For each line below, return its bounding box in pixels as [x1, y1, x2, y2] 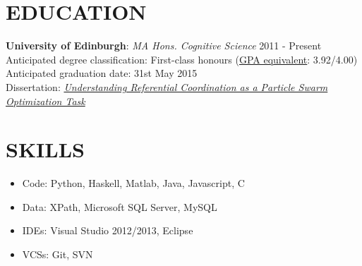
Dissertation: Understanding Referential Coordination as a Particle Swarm [6, 79, 328, 94]
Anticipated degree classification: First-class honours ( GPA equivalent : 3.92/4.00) [6, 52, 358, 66]
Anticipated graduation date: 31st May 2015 [6, 66, 198, 80]
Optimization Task [6, 93, 85, 108]
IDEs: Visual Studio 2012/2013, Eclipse [22, 223, 193, 238]
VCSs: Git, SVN [22, 247, 93, 261]
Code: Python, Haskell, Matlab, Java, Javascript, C [22, 176, 245, 191]
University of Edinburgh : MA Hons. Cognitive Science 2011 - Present [6, 38, 322, 53]
